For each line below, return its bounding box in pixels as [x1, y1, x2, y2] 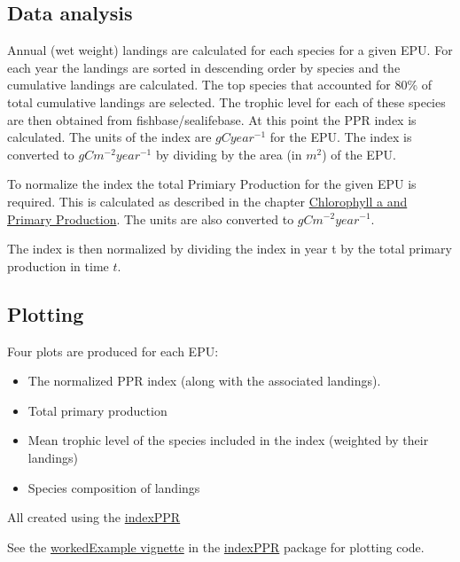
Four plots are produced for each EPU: [7, 341, 219, 360]
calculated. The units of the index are [7, 128, 212, 146]
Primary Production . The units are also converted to [7, 209, 294, 228]
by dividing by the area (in [155, 144, 302, 163]
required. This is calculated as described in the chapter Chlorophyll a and [7, 191, 408, 210]
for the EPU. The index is [269, 128, 412, 146]
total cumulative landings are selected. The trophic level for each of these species [7, 92, 446, 111]
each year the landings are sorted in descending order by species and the [7, 58, 401, 76]
